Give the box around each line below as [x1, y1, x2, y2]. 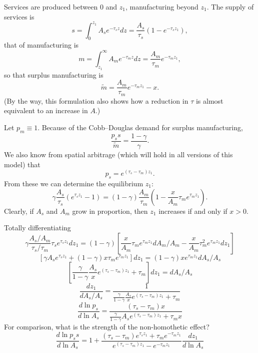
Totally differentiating [4, 222, 71, 233]
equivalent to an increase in [4, 105, 88, 116]
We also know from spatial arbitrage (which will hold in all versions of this [4, 149, 233, 159]
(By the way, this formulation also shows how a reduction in [4, 95, 188, 106]
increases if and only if [158, 205, 227, 216]
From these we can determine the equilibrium [4, 178, 143, 188]
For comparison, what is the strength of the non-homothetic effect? [4, 321, 209, 332]
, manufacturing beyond [125, 2, 198, 12]
